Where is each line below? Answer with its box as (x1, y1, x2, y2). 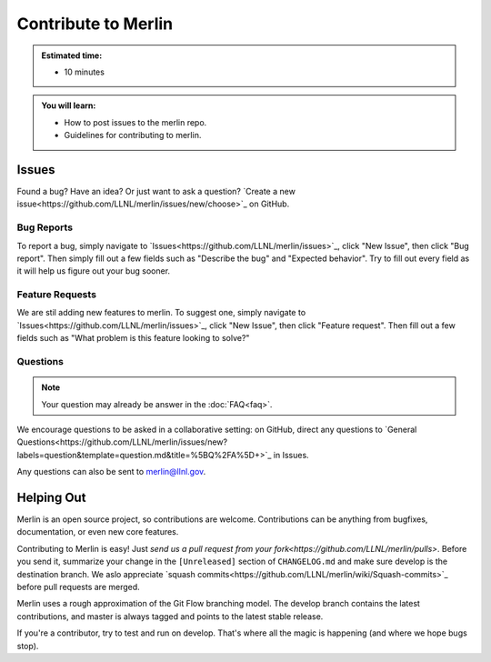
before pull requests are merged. (16, 582, 140, 593)
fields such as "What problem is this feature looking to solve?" (16, 333, 250, 344)
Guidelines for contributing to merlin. (64, 130, 202, 141)
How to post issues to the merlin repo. (64, 116, 207, 127)
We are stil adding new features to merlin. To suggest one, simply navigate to (16, 307, 306, 318)
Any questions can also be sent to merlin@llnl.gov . (16, 466, 206, 477)
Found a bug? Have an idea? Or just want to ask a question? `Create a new (16, 186, 296, 197)
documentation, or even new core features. (16, 527, 179, 537)
